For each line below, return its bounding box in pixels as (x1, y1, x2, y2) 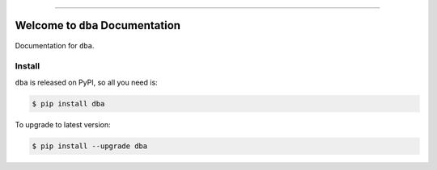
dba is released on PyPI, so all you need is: (15, 77, 158, 87)
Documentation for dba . (15, 40, 95, 50)
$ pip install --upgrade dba (32, 141, 148, 151)
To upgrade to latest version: (15, 119, 111, 129)
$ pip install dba (32, 99, 105, 108)
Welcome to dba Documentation (15, 19, 181, 32)
